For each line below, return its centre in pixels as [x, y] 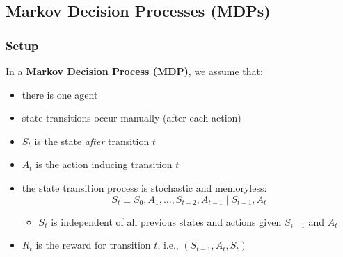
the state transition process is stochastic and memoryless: [144, 187]
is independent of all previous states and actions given [166, 221]
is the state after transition [92, 141]
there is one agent [60, 94]
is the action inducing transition [104, 164]
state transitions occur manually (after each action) [131, 118]
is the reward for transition [93, 245]
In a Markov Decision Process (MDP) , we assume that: [134, 71]
